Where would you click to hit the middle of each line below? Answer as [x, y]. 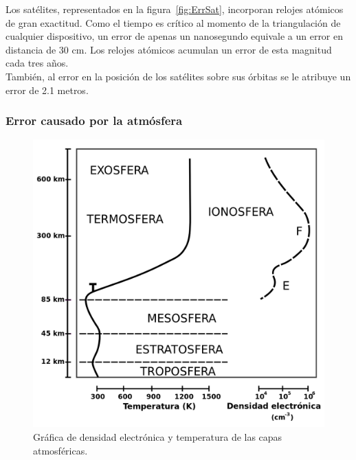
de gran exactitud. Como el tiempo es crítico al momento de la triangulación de [173, 22]
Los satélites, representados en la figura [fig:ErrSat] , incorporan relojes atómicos [175, 9]
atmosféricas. [60, 450]
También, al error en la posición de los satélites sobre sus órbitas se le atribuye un [178, 76]
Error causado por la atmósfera [94, 120]
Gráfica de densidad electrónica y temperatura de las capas [158, 437]
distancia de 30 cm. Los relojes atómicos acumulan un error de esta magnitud [169, 49]
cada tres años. [37, 63]
